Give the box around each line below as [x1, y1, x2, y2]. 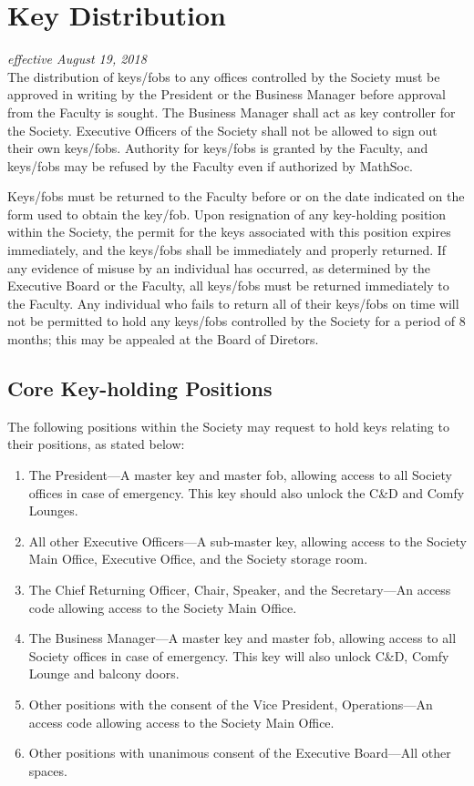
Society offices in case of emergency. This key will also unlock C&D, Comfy [28, 646, 449, 665]
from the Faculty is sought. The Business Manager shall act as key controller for [7, 102, 456, 121]
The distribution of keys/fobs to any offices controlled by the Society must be [7, 66, 440, 86]
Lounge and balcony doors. [28, 664, 180, 683]
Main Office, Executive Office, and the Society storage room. [28, 549, 368, 568]
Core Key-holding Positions [7, 374, 273, 403]
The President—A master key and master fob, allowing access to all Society [28, 465, 452, 485]
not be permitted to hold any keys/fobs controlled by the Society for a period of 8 [7, 311, 466, 331]
